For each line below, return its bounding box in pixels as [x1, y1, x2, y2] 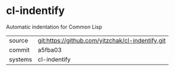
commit [9, 45, 30, 54]
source [9, 36, 28, 44]
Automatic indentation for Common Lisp [6, 23, 102, 30]
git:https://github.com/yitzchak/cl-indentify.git [37, 36, 166, 44]
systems [9, 55, 32, 63]
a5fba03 [37, 45, 62, 54]
